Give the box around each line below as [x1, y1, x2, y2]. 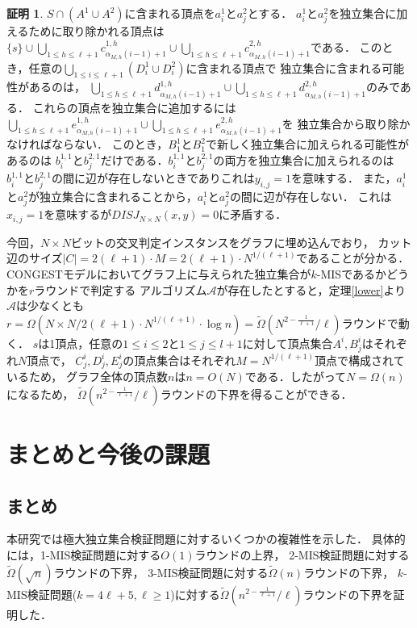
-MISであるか [316, 266, 387, 283]
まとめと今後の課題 [6, 438, 211, 471]
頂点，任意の [55, 334, 123, 351]
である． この [311, 38, 382, 55]
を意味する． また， [291, 170, 397, 186]
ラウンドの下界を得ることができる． [160, 385, 352, 402]
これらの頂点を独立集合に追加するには [32, 99, 236, 116]
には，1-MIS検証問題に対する [6, 546, 161, 563]
